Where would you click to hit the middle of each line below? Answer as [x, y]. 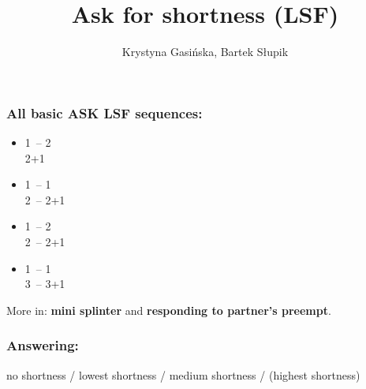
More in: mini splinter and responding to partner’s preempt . [169, 310]
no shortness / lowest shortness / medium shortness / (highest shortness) [183, 374]
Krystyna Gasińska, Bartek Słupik [205, 52]
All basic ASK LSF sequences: [105, 112]
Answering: [43, 345]
